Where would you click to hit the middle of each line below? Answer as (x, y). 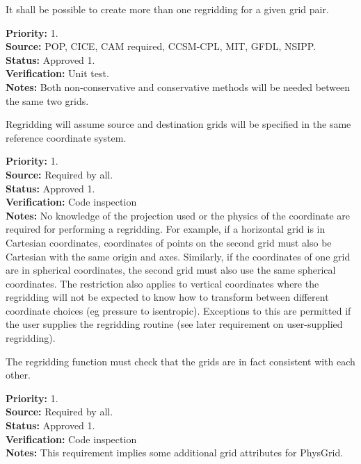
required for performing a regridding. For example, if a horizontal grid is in (166, 229)
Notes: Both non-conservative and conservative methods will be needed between (178, 86)
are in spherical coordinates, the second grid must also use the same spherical (171, 270)
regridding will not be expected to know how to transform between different (167, 297)
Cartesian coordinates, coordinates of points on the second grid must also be (169, 242)
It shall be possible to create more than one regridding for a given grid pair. (167, 9)
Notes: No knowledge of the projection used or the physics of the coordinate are (178, 215)
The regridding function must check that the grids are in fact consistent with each (180, 361)
